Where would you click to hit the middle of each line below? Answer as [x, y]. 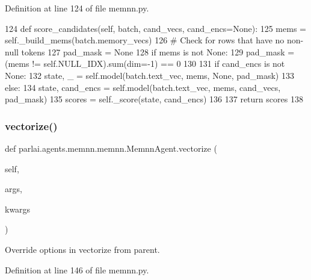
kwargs [18, 209]
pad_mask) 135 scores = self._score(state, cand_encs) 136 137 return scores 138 [154, 99]
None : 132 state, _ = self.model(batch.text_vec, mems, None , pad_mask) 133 [149, 75]
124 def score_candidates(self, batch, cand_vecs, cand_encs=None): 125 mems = [155, 28]
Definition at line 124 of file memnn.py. [77, 8]
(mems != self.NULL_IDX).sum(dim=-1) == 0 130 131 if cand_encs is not [145, 64]
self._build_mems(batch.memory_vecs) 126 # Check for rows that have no [145, 40]
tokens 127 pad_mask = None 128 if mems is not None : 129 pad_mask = [158, 51]
